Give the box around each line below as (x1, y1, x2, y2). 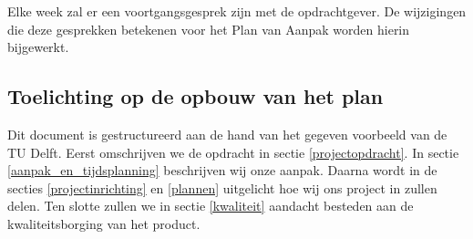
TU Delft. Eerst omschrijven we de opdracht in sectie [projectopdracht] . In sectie (7, 142, 459, 161)
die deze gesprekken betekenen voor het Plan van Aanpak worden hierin (7, 19, 410, 38)
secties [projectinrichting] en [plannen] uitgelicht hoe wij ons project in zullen (7, 178, 437, 197)
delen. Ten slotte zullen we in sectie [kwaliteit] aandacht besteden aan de (7, 196, 414, 215)
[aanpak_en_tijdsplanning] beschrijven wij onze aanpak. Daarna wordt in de (7, 161, 437, 180)
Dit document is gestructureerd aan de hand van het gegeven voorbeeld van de (7, 124, 447, 143)
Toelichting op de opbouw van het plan (7, 82, 384, 110)
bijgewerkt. (7, 37, 69, 57)
